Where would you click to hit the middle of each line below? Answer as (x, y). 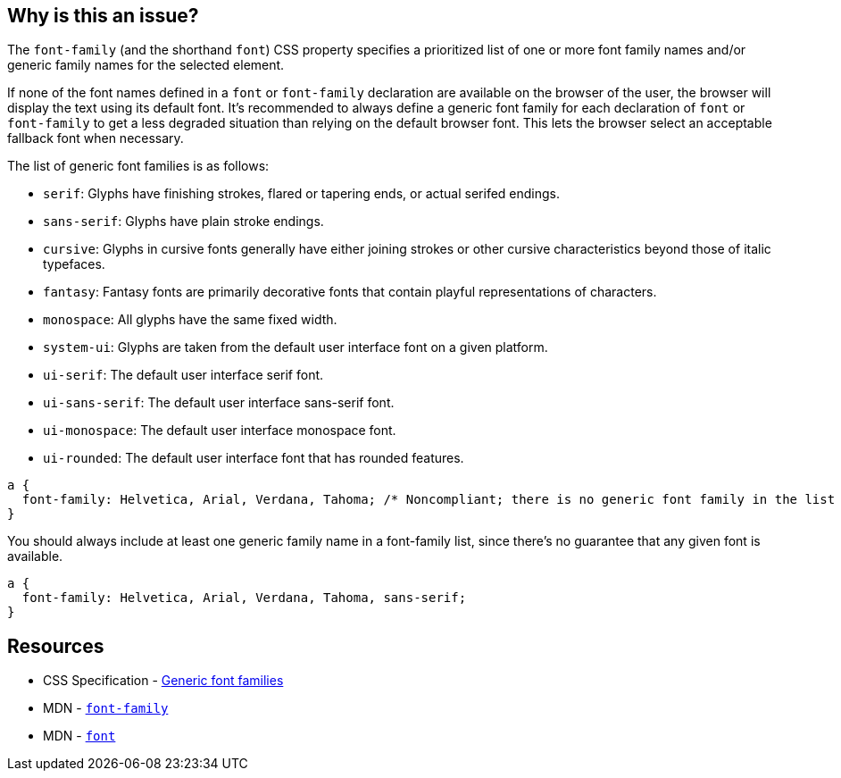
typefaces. (74, 264)
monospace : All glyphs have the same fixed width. (190, 320)
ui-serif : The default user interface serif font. (183, 375)
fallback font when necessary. (96, 138)
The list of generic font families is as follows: (138, 166)
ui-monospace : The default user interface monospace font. (220, 431)
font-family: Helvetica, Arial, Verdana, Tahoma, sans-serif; (244, 598)
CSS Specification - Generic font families (163, 681)
